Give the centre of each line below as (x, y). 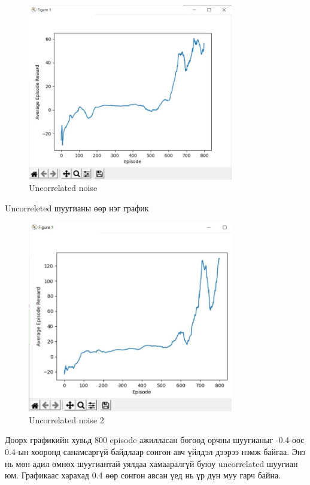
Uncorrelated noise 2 (66, 419)
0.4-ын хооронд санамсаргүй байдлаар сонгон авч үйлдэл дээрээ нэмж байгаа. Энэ (155, 451)
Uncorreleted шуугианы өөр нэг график (77, 207)
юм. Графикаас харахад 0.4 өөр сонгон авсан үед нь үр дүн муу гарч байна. (143, 475)
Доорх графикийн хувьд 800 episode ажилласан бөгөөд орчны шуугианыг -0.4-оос (155, 440)
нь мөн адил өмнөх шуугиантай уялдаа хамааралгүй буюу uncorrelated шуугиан (151, 463)
